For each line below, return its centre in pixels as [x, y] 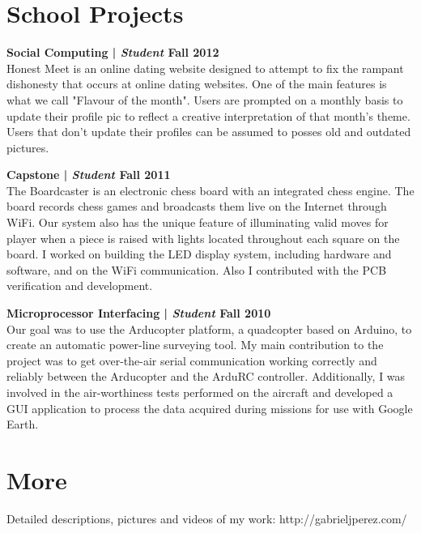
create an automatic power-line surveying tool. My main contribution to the [195, 345]
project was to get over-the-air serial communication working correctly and [192, 360]
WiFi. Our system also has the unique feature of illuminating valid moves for [198, 222]
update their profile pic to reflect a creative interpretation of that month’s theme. [208, 115]
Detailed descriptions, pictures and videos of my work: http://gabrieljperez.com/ [207, 518]
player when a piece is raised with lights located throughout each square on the [203, 238]
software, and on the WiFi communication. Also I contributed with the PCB [197, 269]
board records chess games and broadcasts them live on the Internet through [197, 206]
